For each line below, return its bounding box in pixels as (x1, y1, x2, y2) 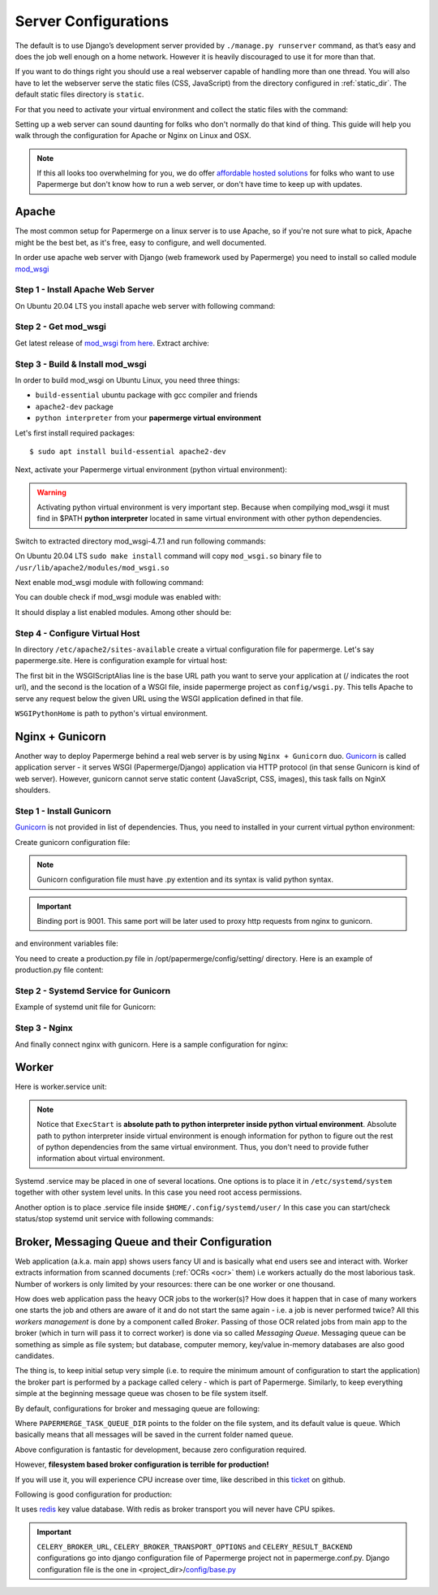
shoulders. (15, 785, 51, 795)
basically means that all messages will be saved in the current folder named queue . (15, 1430, 294, 1440)
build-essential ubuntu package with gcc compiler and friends (35, 390, 258, 400)
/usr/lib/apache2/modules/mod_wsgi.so (15, 563, 170, 572)
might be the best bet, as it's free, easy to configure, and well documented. (15, 237, 267, 247)
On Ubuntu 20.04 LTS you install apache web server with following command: (15, 301, 276, 310)
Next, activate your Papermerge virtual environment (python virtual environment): (15, 465, 288, 475)
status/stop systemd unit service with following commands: (15, 1213, 214, 1223)
